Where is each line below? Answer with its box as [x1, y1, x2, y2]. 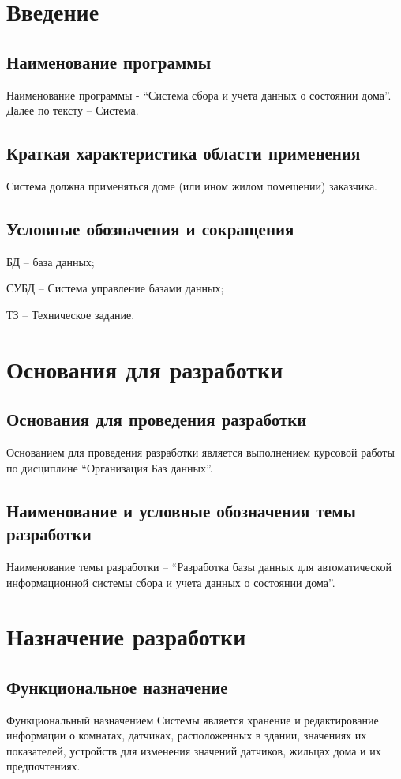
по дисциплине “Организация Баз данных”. [6, 459, 213, 476]
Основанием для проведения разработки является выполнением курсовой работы [6, 444, 395, 461]
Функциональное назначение [6, 674, 228, 698]
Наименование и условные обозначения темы [6, 498, 356, 522]
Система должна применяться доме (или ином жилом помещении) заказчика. [6, 177, 378, 194]
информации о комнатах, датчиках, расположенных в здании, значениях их [6, 727, 367, 743]
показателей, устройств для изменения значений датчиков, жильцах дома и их [6, 742, 381, 758]
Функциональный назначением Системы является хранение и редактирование [6, 711, 379, 728]
